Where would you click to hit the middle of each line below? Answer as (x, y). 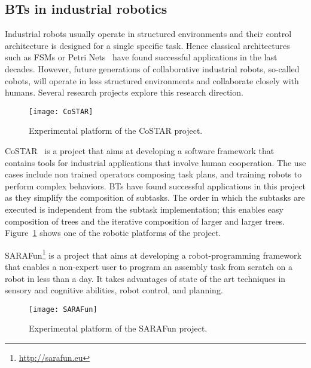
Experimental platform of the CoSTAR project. (116, 131)
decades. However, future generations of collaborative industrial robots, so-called (152, 68)
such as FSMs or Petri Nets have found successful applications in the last (141, 57)
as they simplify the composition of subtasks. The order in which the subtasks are (155, 197)
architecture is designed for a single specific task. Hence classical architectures (147, 45)
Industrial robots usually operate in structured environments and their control (148, 34)
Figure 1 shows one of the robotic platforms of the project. (113, 233)
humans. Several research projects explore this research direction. (124, 92)
